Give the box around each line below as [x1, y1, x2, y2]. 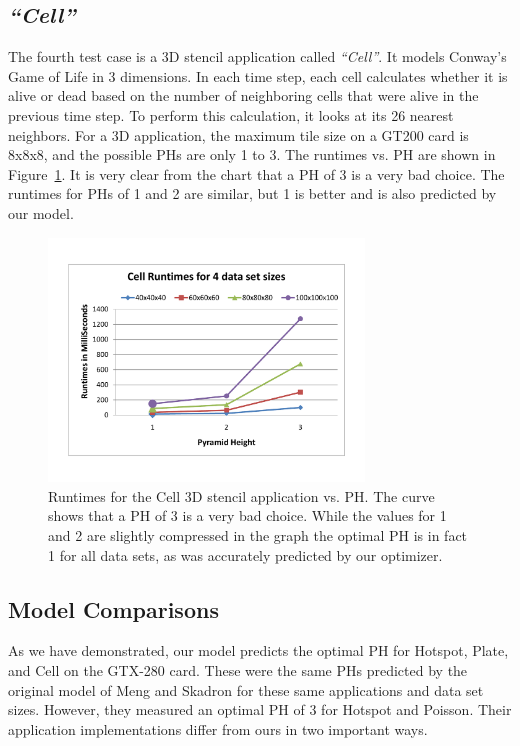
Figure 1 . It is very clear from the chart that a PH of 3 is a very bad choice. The [8, 163, 505, 184]
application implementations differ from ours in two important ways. [8, 718, 428, 739]
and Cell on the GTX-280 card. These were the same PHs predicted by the [8, 660, 468, 681]
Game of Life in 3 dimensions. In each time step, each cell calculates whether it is [8, 65, 508, 86]
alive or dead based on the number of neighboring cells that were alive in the [8, 85, 479, 106]
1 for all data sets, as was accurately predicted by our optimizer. [48, 544, 443, 565]
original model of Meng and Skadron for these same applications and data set [8, 679, 484, 700]
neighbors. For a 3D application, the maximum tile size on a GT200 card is [8, 124, 469, 145]
